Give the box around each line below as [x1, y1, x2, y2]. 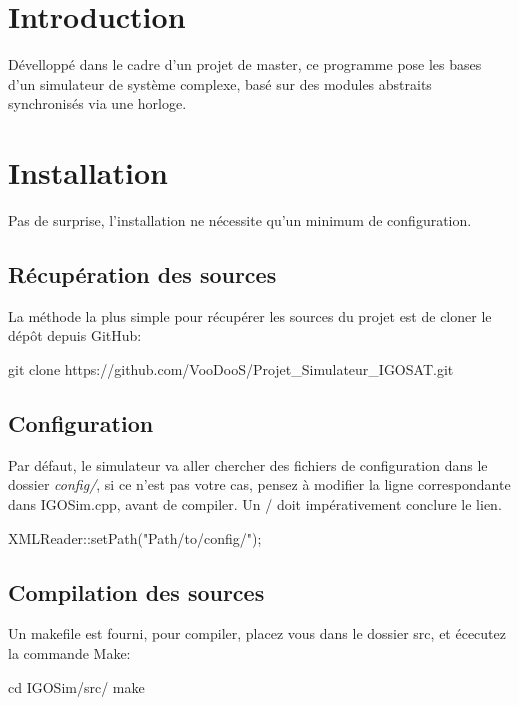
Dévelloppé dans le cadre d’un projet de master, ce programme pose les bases [8, 54, 482, 75]
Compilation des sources [8, 576, 265, 607]
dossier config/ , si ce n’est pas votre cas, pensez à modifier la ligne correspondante [8, 474, 511, 495]
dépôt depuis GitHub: [8, 325, 142, 346]
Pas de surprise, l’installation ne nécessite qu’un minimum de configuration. [8, 210, 472, 231]
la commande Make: [8, 642, 131, 663]
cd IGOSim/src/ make [8, 676, 145, 697]
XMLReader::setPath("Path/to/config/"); [8, 527, 262, 548]
